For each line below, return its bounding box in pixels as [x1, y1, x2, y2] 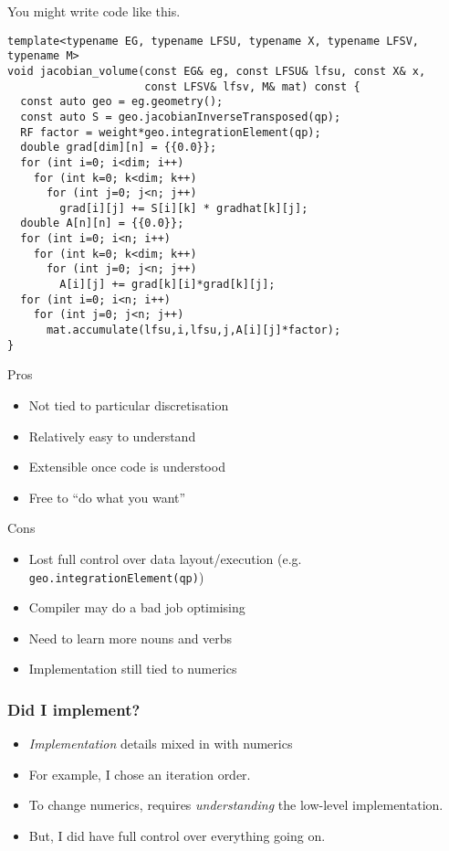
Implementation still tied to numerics [28, 659, 237, 678]
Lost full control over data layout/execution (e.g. [28, 548, 302, 568]
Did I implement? [7, 697, 141, 720]
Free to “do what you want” [28, 487, 186, 506]
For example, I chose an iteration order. [28, 764, 251, 783]
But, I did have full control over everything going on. [28, 825, 326, 845]
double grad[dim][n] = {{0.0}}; [20, 141, 217, 154]
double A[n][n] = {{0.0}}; [20, 217, 184, 230]
